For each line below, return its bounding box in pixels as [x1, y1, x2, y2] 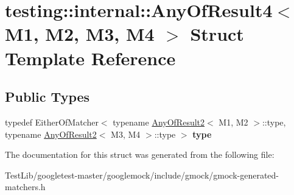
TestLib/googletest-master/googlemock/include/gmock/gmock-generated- [5, 168, 279, 181]
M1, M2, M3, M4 [5, 21, 155, 46]
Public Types [5, 87, 90, 106]
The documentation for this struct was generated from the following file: [5, 148, 275, 161]
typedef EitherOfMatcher [5, 115, 99, 128]
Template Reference [5, 45, 176, 70]
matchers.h [5, 180, 46, 193]
